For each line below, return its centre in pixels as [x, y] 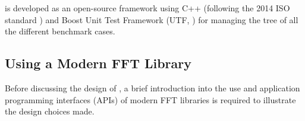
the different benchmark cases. [60, 31]
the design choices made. [50, 111]
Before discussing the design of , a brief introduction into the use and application [152, 87]
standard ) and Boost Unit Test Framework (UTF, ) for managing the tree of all [152, 19]
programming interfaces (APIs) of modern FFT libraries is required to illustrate [150, 99]
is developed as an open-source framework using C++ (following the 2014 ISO [147, 8]
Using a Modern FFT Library [98, 63]
